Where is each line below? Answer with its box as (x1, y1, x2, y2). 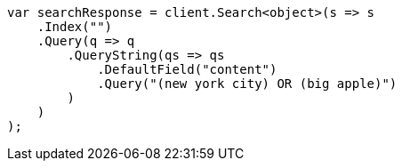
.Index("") (36, 20, 113, 34)
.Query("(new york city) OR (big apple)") (97, 76, 398, 91)
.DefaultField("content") (97, 62, 277, 76)
